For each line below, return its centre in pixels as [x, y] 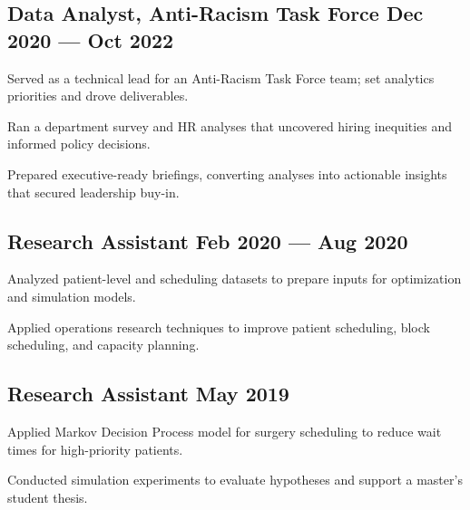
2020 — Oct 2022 [91, 39]
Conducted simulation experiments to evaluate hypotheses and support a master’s [235, 480]
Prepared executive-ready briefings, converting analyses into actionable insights [227, 173]
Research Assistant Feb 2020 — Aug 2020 [208, 241]
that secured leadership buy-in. [93, 192]
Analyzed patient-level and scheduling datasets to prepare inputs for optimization [235, 279]
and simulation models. [72, 296]
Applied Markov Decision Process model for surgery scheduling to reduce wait [225, 431]
